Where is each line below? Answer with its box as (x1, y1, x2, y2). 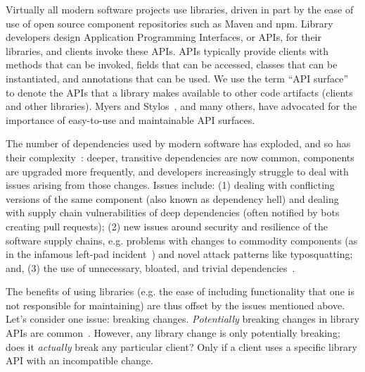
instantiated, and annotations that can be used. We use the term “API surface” (6, 70, 349, 85)
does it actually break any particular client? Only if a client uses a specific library (6, 339, 357, 354)
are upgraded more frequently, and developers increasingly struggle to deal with (6, 163, 349, 178)
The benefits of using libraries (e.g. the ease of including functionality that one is (6, 284, 354, 299)
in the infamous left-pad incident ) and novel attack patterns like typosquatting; (6, 247, 353, 261)
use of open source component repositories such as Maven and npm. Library (6, 15, 333, 30)
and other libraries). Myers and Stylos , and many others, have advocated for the (6, 99, 357, 113)
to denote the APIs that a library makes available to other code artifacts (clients (6, 85, 353, 99)
